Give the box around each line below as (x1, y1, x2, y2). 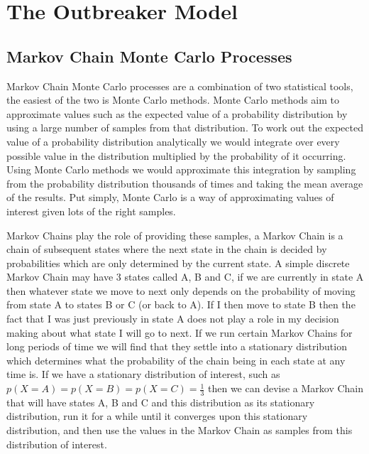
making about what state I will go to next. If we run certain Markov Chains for (6, 325, 353, 340)
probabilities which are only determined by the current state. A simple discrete (6, 255, 350, 270)
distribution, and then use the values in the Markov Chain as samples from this (6, 423, 353, 438)
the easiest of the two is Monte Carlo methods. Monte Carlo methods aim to (6, 92, 340, 107)
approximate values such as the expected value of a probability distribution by (6, 106, 348, 121)
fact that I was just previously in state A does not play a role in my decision (6, 311, 339, 326)
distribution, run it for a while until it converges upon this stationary (6, 409, 308, 423)
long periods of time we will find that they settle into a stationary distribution (6, 339, 347, 354)
